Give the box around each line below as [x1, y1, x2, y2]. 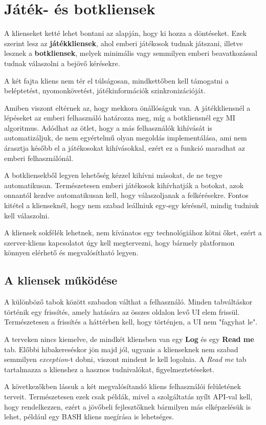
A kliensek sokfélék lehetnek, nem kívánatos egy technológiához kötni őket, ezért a [4, 227, 262, 238]
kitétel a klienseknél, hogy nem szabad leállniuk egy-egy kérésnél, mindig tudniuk [4, 200, 259, 211]
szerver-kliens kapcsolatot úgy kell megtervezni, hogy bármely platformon [4, 237, 235, 248]
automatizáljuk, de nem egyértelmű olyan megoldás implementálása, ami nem [4, 132, 247, 143]
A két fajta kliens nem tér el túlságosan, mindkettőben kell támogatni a [4, 75, 229, 86]
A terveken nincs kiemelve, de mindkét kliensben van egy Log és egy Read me [4, 333, 254, 344]
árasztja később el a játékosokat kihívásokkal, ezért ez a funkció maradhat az [4, 143, 245, 153]
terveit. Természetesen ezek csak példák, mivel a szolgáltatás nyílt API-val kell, [4, 391, 253, 401]
